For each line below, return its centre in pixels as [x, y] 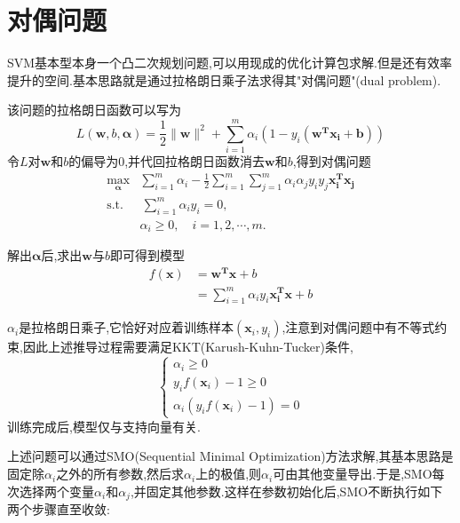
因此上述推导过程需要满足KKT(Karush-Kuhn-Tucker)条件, [188, 347]
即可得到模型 [147, 255]
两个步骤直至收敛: [59, 509]
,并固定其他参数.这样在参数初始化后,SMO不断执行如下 [286, 491]
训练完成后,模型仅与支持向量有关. [104, 426]
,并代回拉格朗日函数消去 [195, 161]
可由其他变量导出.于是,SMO [353, 474]
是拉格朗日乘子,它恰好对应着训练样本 [127, 327]
